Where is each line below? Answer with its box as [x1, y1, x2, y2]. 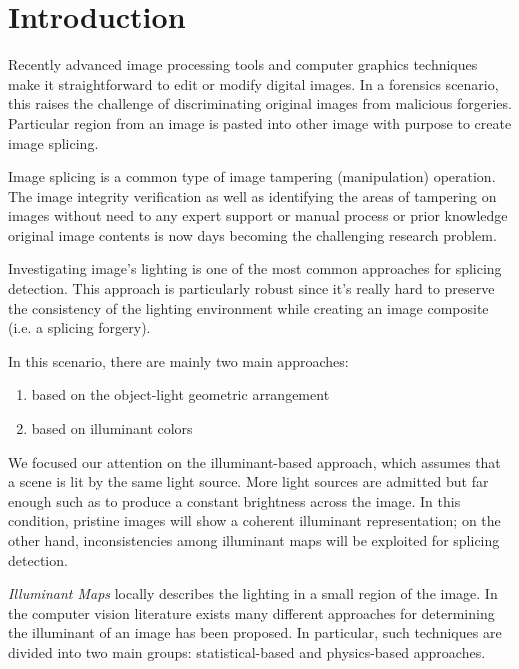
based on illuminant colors [31, 418, 193, 439]
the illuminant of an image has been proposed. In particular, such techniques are [8, 622, 502, 643]
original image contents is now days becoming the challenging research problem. [8, 224, 497, 245]
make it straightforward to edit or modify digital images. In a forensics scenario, [8, 73, 499, 94]
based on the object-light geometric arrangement [31, 384, 330, 405]
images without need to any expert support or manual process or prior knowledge [8, 205, 508, 226]
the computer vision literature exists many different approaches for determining [8, 602, 495, 623]
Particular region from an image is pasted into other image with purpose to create [8, 112, 512, 133]
